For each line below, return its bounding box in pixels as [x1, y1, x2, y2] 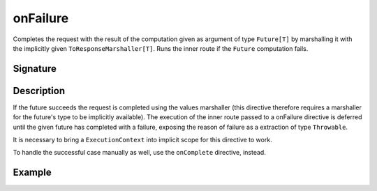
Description [13, 84, 66, 97]
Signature [13, 63, 57, 75]
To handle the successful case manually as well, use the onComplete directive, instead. [13, 148, 267, 157]
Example [13, 167, 52, 178]
